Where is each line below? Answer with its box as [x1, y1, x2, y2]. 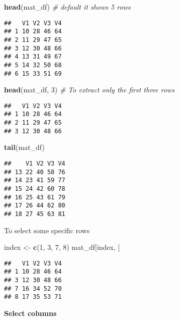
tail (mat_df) [4, 142, 45, 152]
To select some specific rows [4, 225, 90, 235]
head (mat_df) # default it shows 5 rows [4, 2, 131, 12]
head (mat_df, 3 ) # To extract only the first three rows [4, 84, 174, 95]
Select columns [4, 308, 57, 318]
